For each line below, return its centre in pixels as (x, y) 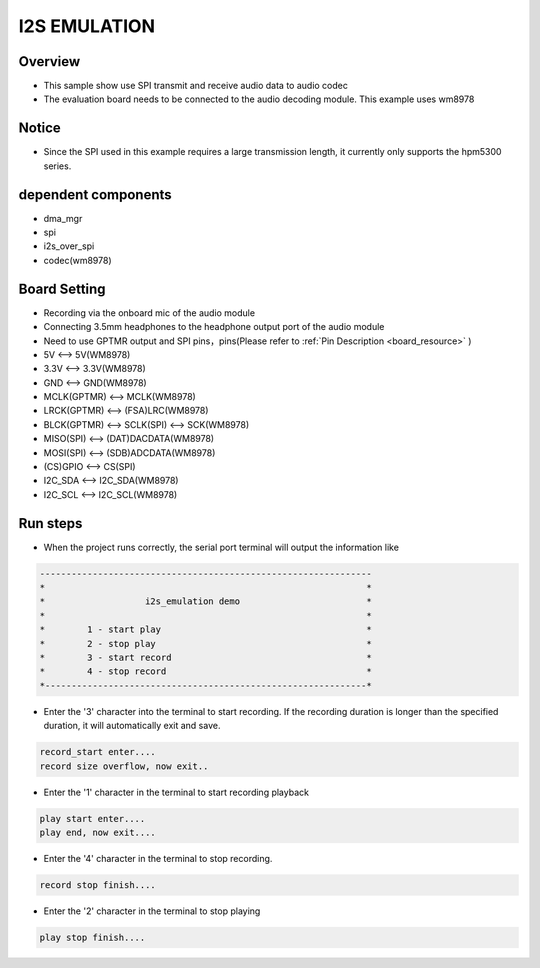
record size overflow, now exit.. (124, 766)
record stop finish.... (98, 884)
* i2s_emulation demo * (205, 601)
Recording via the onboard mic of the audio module (149, 312)
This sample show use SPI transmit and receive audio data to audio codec (196, 86)
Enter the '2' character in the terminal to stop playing (152, 911)
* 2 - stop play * (205, 643)
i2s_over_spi (69, 246)
